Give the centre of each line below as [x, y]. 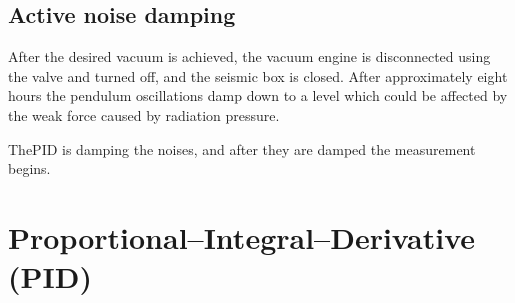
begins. [29, 168]
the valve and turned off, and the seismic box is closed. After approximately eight [258, 75]
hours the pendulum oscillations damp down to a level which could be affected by [258, 95]
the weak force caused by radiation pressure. [144, 114]
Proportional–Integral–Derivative [242, 236]
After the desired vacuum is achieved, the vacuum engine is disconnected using [249, 56]
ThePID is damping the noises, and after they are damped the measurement [242, 148]
